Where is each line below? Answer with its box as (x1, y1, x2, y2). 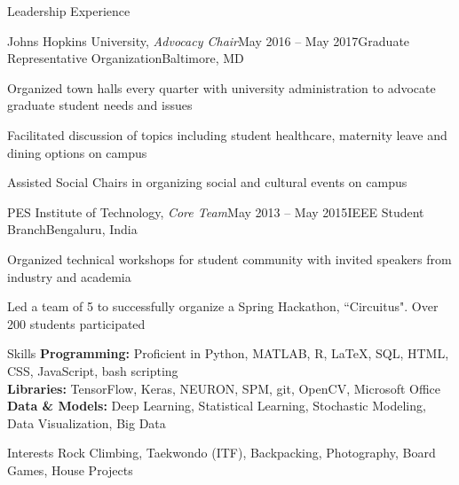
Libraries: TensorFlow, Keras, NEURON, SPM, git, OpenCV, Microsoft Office (7, 379, 441, 397)
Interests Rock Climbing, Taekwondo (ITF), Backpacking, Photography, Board (7, 443, 436, 462)
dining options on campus (7, 143, 147, 161)
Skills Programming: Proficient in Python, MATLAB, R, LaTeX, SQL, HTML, (7, 344, 449, 363)
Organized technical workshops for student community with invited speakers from (7, 249, 452, 268)
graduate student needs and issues (7, 96, 193, 114)
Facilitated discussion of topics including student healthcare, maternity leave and (7, 125, 447, 144)
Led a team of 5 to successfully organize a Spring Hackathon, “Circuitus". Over (7, 297, 439, 316)
